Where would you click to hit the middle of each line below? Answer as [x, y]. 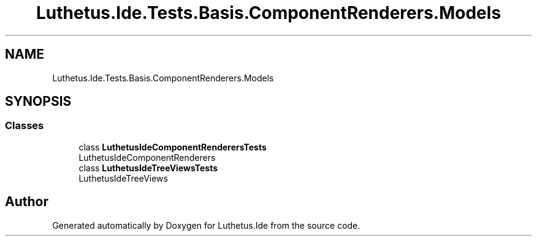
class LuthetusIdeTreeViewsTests [148, 168]
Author [27, 202]
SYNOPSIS [38, 102]
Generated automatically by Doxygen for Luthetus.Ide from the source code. [206, 225]
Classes [25, 126]
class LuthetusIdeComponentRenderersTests [173, 147]
